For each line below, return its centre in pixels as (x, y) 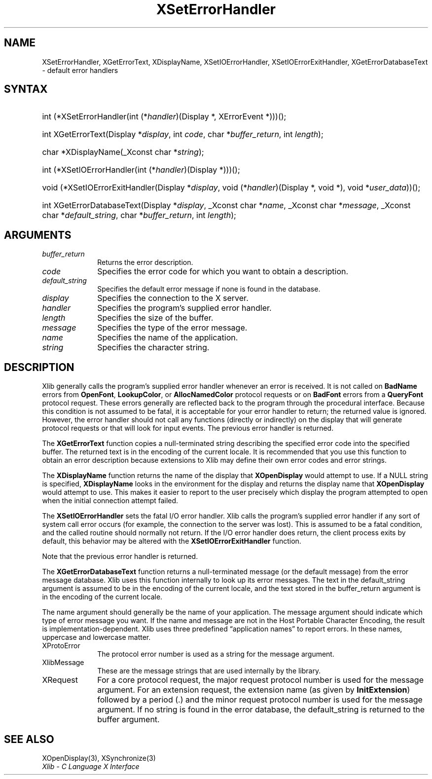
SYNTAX (26, 89)
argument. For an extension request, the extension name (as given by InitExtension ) (254, 690)
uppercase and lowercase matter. (96, 637)
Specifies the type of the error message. (172, 328)
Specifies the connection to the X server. (173, 298)
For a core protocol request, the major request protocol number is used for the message (260, 680)
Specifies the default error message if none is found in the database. (209, 289)
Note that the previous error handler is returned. (120, 556)
